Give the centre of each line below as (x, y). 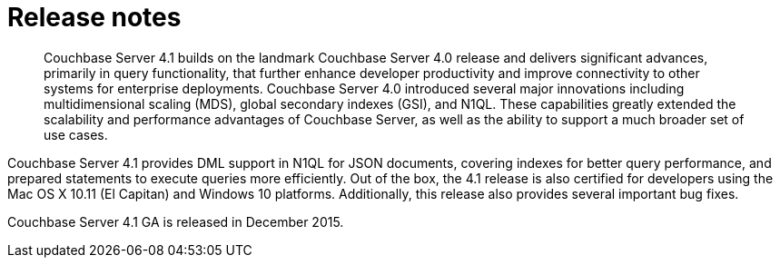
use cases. (76, 134)
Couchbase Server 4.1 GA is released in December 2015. (176, 221)
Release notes (94, 17)
